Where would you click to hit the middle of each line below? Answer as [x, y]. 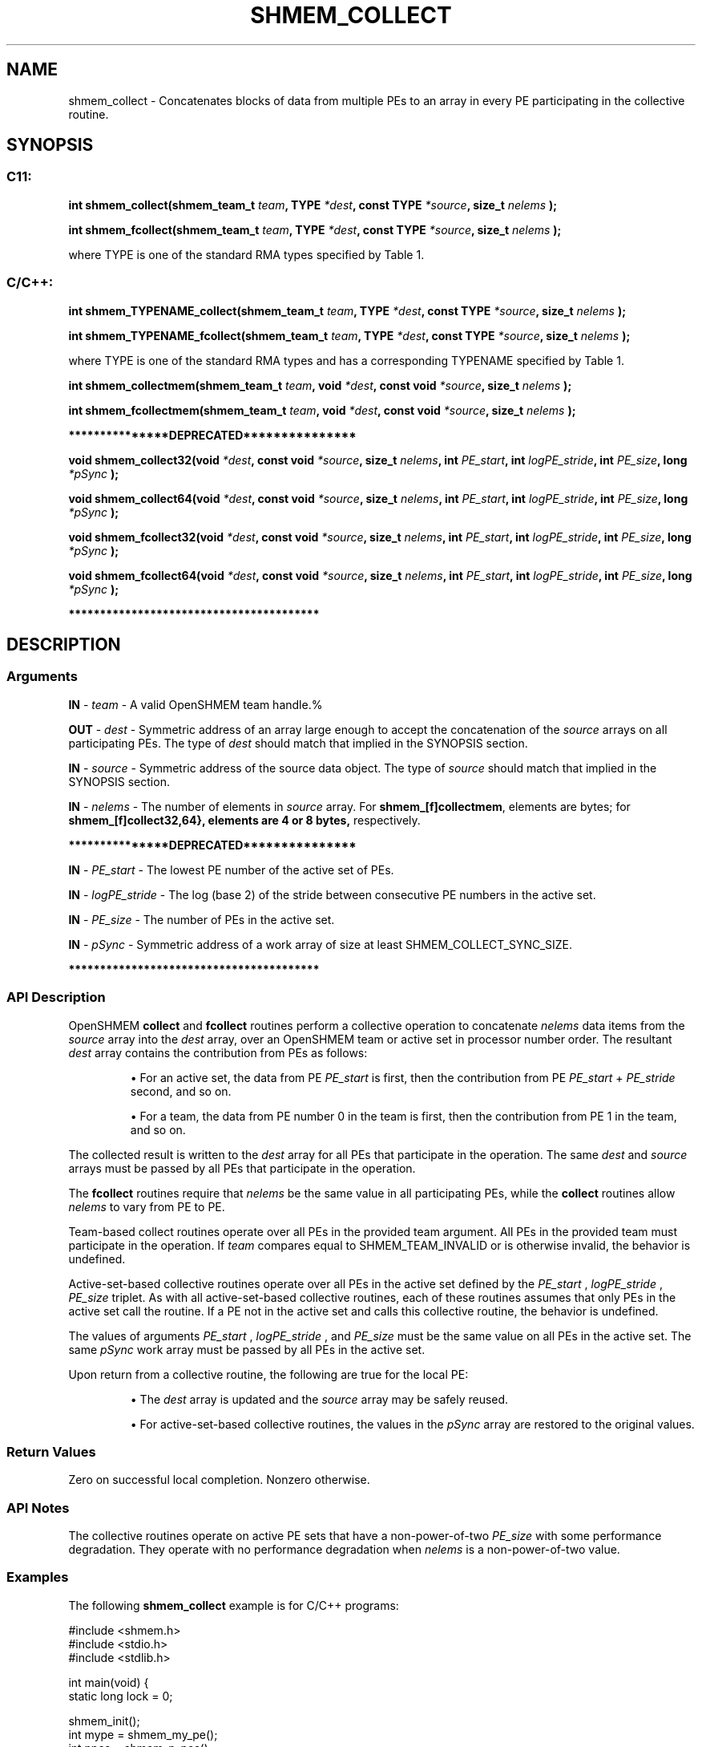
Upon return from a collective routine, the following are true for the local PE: [268, 1374]
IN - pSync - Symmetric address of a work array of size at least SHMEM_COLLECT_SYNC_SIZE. [321, 944]
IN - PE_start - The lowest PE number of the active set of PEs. [231, 869]
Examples [38, 1577]
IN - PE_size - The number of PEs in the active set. [202, 919]
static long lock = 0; [121, 1696]
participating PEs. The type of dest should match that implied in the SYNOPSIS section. [298, 743]
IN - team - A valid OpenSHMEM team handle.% [196, 704]
